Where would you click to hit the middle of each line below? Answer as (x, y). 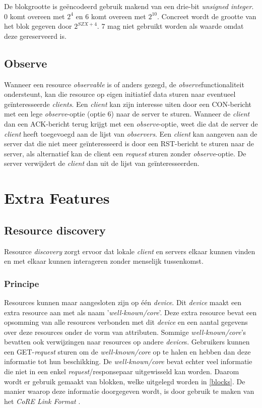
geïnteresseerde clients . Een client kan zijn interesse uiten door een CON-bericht (128, 104)
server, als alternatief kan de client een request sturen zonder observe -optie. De (125, 153)
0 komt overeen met (35, 16)
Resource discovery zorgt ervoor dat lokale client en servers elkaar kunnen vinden (130, 251)
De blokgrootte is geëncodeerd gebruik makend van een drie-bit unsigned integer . (129, 6)
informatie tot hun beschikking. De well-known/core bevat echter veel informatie (128, 361)
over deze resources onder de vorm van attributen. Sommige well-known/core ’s (125, 332)
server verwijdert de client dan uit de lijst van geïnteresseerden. (102, 163)
